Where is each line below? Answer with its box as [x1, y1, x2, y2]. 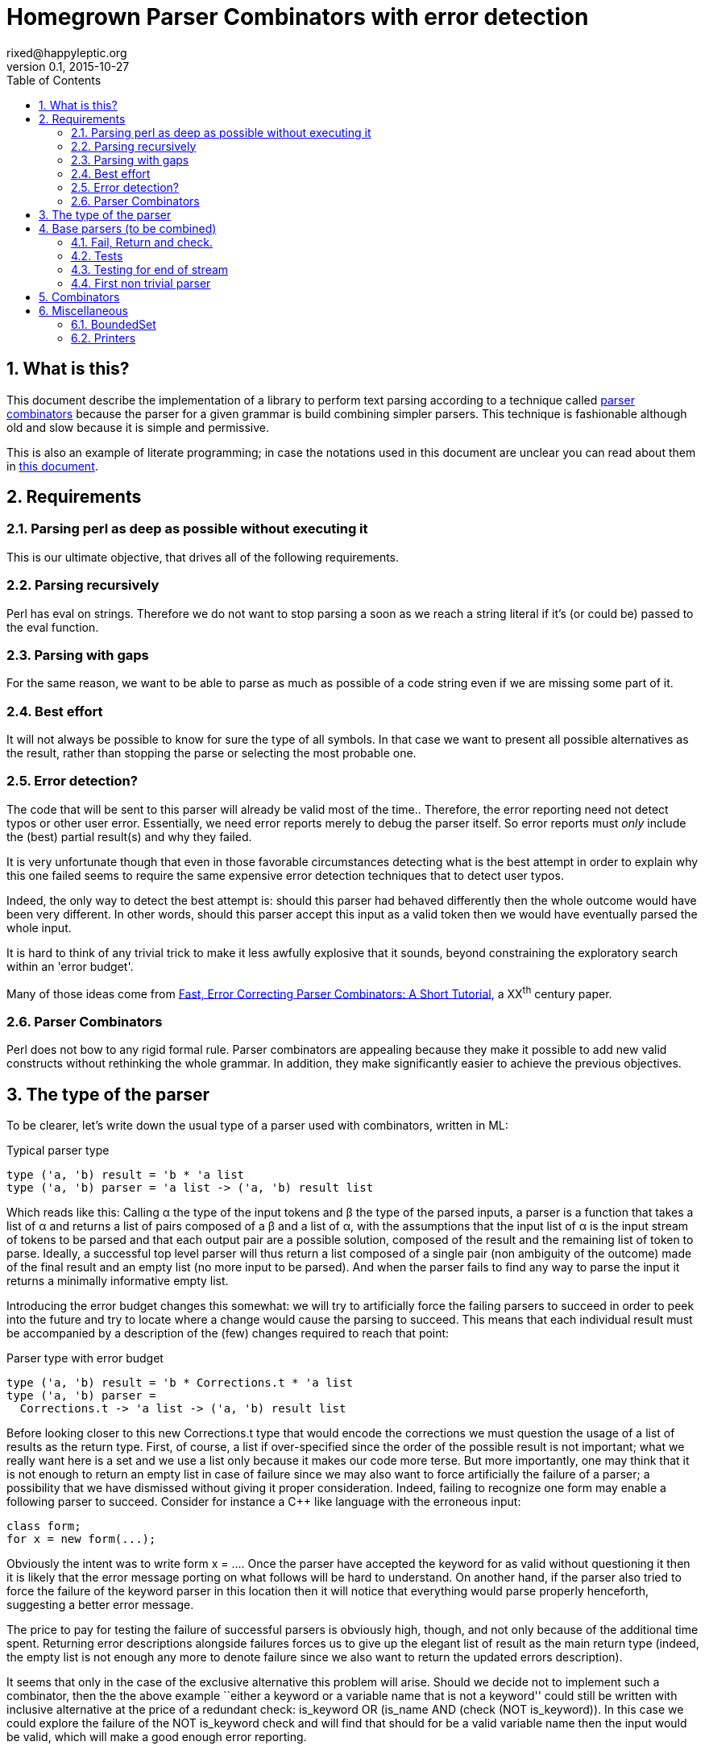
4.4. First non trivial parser [71, 276, 211, 290]
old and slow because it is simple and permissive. [6, 420, 269, 434]
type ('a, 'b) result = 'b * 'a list [6, 1168, 245, 1182]
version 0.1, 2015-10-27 [6, 59, 130, 73]
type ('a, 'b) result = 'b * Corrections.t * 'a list [6, 1376, 353, 1390]
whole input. [6, 920, 72, 935]
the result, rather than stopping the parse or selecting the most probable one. [6, 746, 417, 761]
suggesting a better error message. [6, 1598, 194, 1612]
